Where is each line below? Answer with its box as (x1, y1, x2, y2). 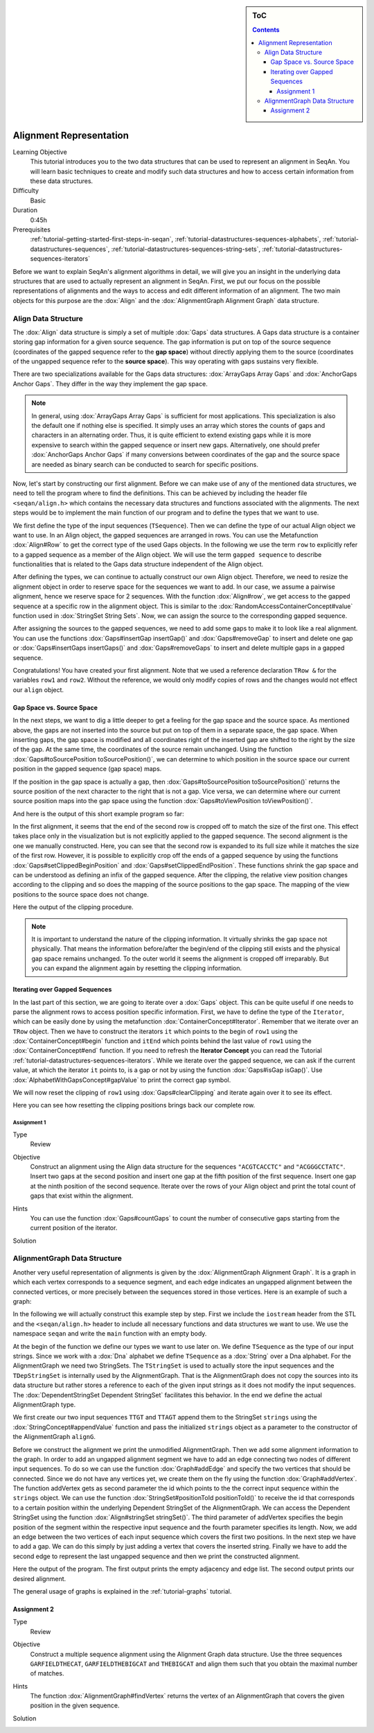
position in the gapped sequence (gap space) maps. (12, 765, 162, 773)
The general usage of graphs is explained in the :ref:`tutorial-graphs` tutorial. (12, 1587, 232, 1595)
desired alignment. (12, 1574, 66, 1583)
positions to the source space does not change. (12, 890, 149, 898)
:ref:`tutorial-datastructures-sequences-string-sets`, (111, 245, 261, 253)
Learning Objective (12, 148, 67, 156)
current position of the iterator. (30, 1224, 118, 1232)
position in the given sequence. (30, 1701, 120, 1709)
